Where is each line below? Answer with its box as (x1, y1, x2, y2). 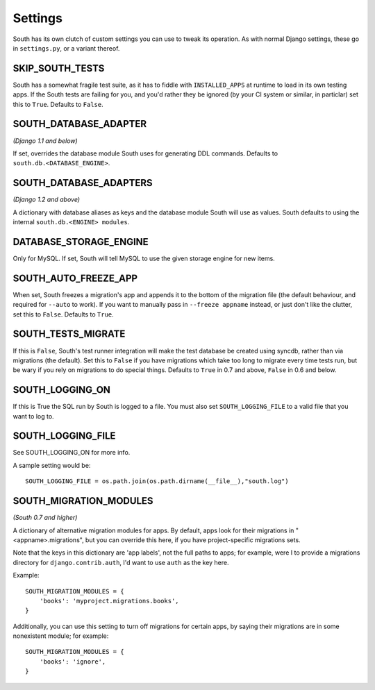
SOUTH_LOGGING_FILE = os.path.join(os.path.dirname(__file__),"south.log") (25, 478, 289, 485)
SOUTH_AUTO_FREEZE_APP (12, 272, 138, 284)
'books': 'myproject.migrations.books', (39, 597, 180, 605)
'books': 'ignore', (39, 657, 106, 666)
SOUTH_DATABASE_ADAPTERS (12, 177, 153, 189)
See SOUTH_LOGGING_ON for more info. (12, 448, 131, 457)
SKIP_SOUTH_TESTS (12, 62, 105, 74)
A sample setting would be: (12, 461, 91, 469)
